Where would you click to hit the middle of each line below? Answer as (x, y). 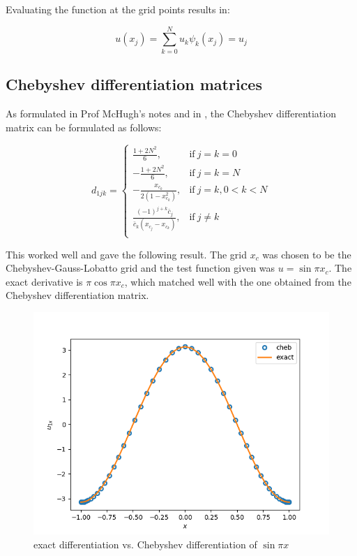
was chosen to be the (307, 254)
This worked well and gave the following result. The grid (126, 254)
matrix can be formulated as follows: (84, 127)
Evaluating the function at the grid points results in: (118, 9)
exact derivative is (44, 281)
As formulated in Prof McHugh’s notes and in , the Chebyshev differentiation (171, 113)
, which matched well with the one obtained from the (238, 281)
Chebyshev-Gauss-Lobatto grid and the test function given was (140, 268)
